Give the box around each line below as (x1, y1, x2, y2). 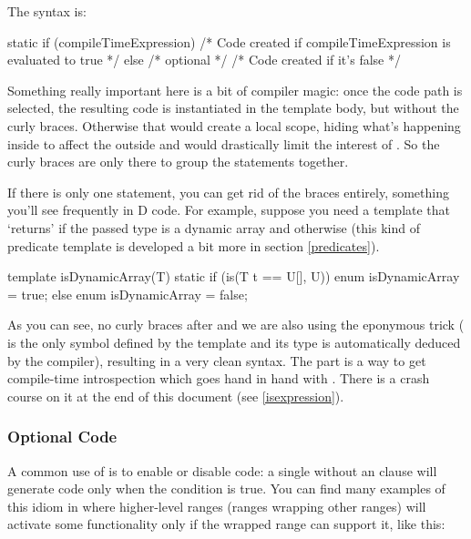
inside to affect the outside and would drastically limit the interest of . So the (7, 134, 440, 153)
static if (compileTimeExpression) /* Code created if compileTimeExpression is (7, 32, 451, 51)
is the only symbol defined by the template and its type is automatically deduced (7, 332, 461, 351)
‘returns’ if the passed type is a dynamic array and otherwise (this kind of (7, 218, 420, 237)
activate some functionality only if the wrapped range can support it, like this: (7, 514, 445, 534)
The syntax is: (7, 2, 87, 20)
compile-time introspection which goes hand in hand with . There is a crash (7, 369, 430, 388)
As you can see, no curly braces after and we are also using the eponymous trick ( (7, 315, 465, 334)
